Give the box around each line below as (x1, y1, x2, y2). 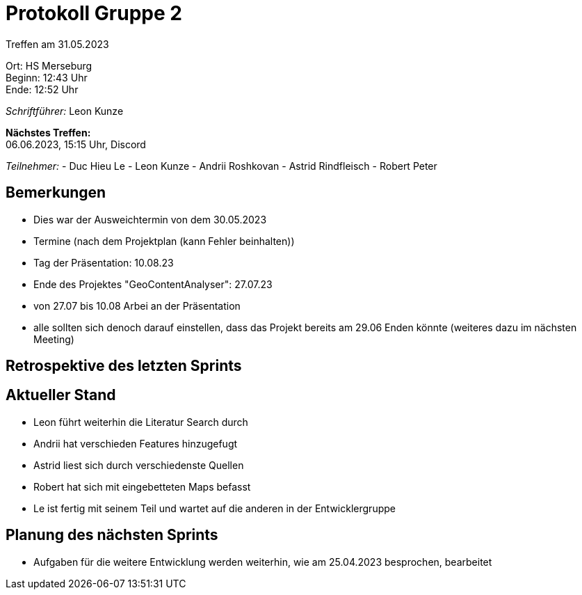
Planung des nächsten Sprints (6, 526, 218, 544)
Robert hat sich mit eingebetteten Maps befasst (33, 480, 251, 493)
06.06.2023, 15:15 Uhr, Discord (6, 138, 146, 150)
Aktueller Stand (6, 386, 116, 404)
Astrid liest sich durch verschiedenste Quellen (33, 459, 244, 471)
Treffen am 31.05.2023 (6, 38, 109, 50)
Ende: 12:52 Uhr (6, 83, 79, 95)
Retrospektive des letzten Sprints (6, 357, 242, 375)
